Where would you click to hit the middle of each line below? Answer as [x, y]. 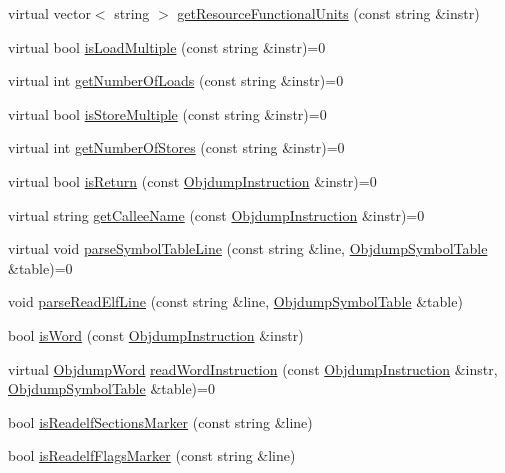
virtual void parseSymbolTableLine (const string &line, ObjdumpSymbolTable [248, 248]
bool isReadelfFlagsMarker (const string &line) [152, 455]
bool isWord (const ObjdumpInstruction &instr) [156, 334]
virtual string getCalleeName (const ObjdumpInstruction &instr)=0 [216, 214]
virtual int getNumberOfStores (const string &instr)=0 [176, 147]
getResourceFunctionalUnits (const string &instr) [328, 13]
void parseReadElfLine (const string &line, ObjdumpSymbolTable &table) [235, 301]
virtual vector [49, 13]
